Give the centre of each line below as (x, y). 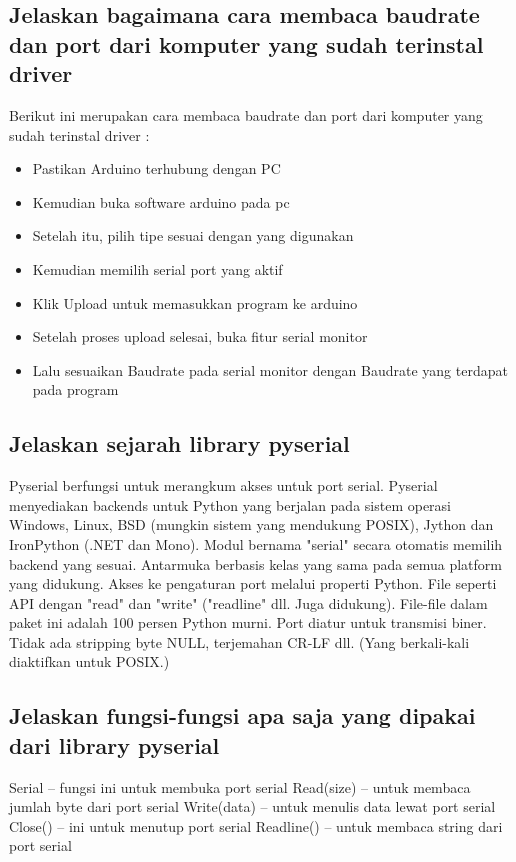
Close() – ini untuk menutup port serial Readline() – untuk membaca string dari (256, 825)
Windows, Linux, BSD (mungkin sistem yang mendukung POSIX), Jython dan (251, 524)
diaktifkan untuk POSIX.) (89, 661)
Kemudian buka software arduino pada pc (161, 201)
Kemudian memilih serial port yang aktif (157, 268)
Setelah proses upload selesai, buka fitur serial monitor (200, 336)
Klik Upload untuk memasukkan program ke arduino (195, 302)
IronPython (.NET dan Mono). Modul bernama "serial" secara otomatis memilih (256, 543)
